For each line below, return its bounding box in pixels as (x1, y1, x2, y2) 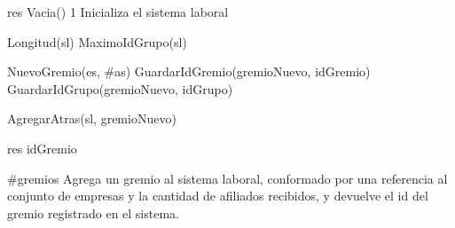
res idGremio (7, 138, 77, 157)
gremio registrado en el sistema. (7, 203, 179, 222)
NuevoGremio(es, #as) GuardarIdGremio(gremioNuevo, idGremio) (7, 62, 371, 81)
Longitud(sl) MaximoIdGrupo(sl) (7, 32, 187, 51)
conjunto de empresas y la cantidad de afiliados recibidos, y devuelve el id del (7, 186, 428, 205)
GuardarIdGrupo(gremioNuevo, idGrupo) (7, 79, 233, 98)
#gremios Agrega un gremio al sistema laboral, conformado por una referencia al (7, 169, 448, 187)
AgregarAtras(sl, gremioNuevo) (7, 109, 177, 128)
